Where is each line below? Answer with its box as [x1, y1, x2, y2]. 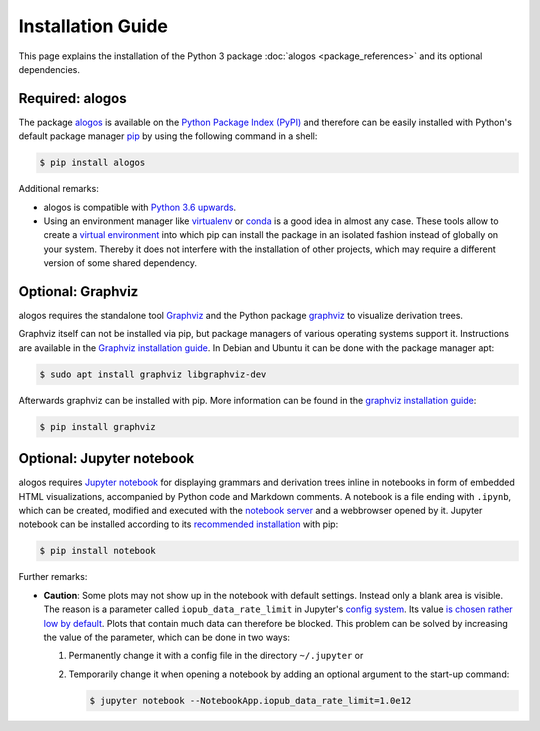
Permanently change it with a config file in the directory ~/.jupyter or [68, 650, 364, 662]
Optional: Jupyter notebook [18, 450, 195, 467]
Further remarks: [18, 571, 88, 583]
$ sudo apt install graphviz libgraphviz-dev [39, 368, 267, 380]
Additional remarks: [18, 183, 99, 195]
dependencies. [18, 63, 80, 75]
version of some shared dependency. [43, 257, 198, 269]
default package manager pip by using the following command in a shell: [18, 130, 318, 142]
